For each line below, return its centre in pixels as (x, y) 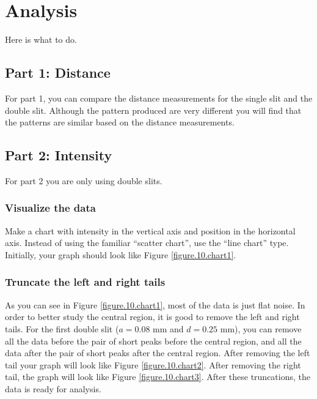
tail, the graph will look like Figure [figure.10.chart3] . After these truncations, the (158, 377)
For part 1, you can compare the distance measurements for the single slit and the (159, 98)
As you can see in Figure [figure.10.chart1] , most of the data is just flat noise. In (155, 304)
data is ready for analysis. (53, 388)
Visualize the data (50, 208)
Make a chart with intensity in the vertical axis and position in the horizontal (150, 230)
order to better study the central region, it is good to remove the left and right (152, 317)
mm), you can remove (261, 328)
